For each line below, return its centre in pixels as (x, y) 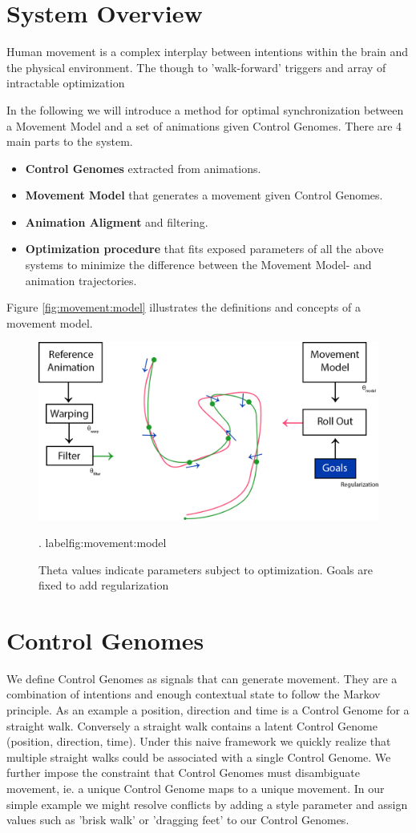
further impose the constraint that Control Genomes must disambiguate (183, 773)
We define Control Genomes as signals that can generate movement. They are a (202, 678)
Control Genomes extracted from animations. (143, 168)
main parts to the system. (70, 141)
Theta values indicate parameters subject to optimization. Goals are (206, 569)
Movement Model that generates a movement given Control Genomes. (204, 195)
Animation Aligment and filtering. (117, 221)
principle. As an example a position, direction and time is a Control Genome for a (208, 710)
